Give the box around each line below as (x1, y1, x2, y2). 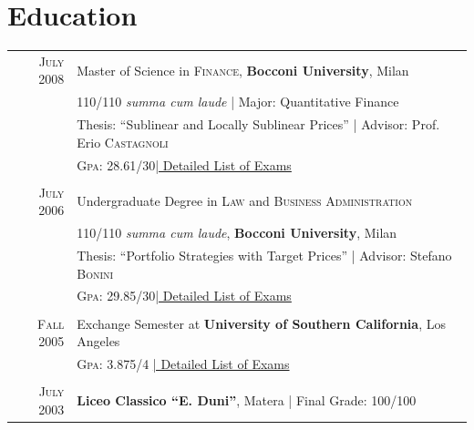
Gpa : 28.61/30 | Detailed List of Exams (77, 155, 292, 174)
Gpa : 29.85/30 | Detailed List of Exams (77, 286, 292, 305)
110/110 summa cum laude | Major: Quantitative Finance (77, 92, 399, 111)
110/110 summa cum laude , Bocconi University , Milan (77, 223, 397, 242)
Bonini (77, 263, 114, 282)
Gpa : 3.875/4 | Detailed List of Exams (77, 353, 290, 373)
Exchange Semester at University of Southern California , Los (77, 313, 446, 333)
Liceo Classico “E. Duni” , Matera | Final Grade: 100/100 (77, 390, 417, 409)
